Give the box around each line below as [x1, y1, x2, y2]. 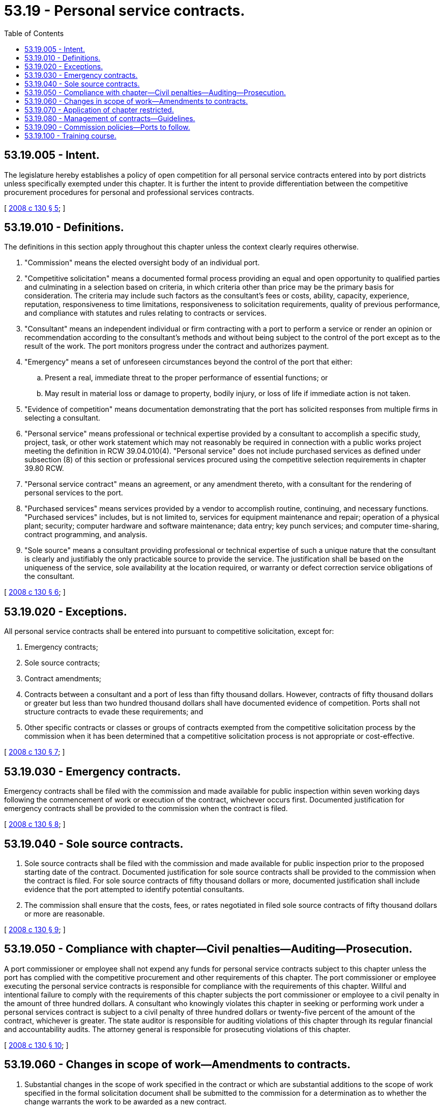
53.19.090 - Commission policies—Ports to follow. [24, 122, 190, 131]
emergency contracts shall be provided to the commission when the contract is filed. [4, 804, 288, 813]
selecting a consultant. [24, 413, 100, 423]
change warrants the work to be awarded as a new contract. [24, 1097, 227, 1106]
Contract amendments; [24, 674, 102, 683]
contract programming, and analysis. [24, 530, 147, 539]
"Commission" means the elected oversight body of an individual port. [24, 258, 260, 267]
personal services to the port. [24, 488, 123, 497]
